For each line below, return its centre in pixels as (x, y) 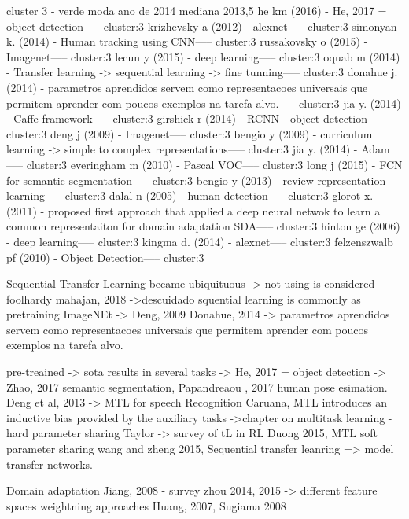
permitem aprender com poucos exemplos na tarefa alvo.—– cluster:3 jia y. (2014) (204, 103)
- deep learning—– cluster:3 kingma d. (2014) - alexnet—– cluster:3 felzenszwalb (200, 241)
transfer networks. (50, 464)
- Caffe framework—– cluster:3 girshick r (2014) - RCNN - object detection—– (195, 118)
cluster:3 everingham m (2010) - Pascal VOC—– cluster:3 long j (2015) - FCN (214, 164)
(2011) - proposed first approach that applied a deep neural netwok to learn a (193, 210)
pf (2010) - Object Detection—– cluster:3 (105, 257)
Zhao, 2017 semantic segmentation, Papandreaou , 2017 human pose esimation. (197, 386)
